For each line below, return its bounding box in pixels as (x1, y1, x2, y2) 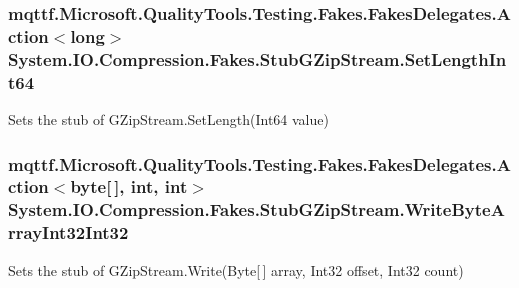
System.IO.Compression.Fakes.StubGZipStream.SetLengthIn (8, 46, 507, 71)
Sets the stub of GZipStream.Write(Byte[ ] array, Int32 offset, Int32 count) (8, 259, 464, 280)
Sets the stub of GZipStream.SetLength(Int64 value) (8, 108, 329, 129)
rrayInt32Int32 (8, 220, 129, 245)
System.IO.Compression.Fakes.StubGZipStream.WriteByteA (8, 197, 505, 222)
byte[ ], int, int (70, 174, 188, 199)
